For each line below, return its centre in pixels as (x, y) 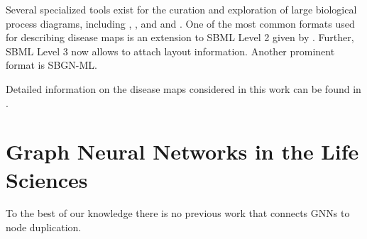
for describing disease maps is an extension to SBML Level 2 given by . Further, (180, 37)
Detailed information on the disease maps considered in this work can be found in (183, 88)
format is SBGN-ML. (51, 65)
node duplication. (44, 227)
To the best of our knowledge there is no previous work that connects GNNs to (178, 213)
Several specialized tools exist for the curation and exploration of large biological (181, 9)
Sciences (47, 179)
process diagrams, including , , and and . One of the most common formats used (180, 23)
